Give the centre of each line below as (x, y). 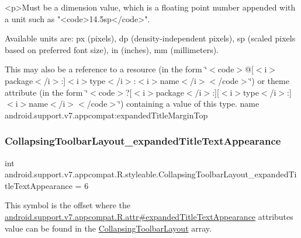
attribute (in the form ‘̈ (46, 92)
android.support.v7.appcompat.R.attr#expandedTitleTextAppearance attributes (149, 216)
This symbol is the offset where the (68, 205)
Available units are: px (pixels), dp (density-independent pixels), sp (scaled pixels (150, 38)
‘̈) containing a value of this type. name (189, 104)
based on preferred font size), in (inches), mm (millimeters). (112, 49)
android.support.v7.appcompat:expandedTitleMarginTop (106, 115)
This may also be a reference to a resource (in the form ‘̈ (106, 69)
